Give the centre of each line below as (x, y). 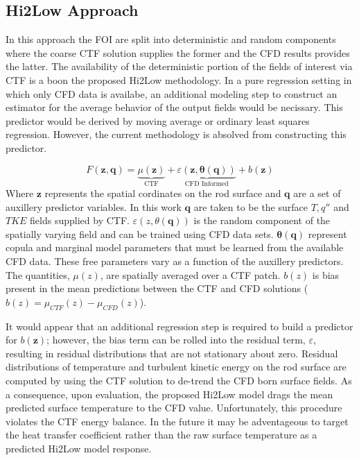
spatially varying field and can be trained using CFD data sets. (140, 233)
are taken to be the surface (251, 206)
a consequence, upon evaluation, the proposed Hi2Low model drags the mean (169, 394)
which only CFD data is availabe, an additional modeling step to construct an (172, 93)
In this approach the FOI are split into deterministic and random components (171, 39)
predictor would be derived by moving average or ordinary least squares (158, 120)
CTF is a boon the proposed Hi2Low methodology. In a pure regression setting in (179, 79)
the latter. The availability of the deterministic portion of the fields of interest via (179, 66)
